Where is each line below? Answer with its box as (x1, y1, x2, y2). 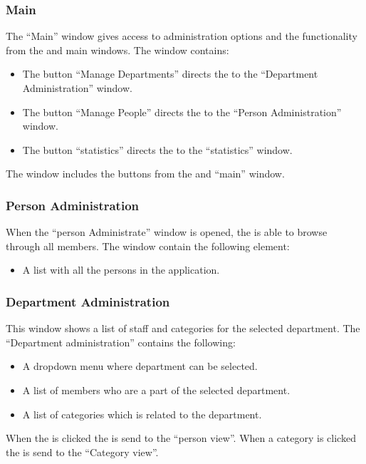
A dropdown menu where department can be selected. (22, 359, 258, 373)
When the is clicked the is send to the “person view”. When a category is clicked (6, 431, 356, 445)
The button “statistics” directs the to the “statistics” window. (22, 142, 293, 157)
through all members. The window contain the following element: (6, 238, 290, 253)
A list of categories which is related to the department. (22, 406, 262, 421)
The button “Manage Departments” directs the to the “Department (22, 66, 318, 81)
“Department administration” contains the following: (6, 334, 236, 349)
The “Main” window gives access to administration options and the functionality (6, 29, 357, 43)
